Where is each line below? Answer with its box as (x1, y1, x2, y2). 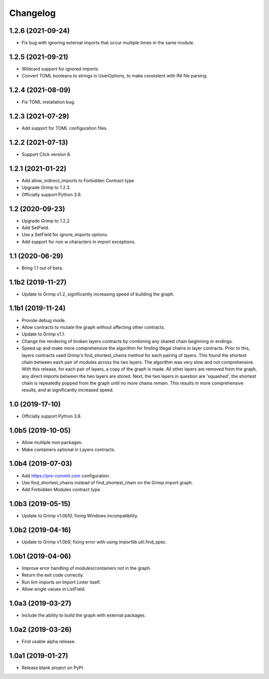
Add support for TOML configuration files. (21, 125, 108, 131)
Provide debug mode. (21, 317, 66, 323)
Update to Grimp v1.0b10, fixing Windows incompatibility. (21, 513, 139, 519)
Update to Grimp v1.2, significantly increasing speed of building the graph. (21, 291, 174, 297)
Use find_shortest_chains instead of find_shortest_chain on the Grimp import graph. (21, 479, 193, 485)
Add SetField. (21, 225, 50, 231)
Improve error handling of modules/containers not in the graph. (21, 565, 151, 571)
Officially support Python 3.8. (21, 413, 82, 419)
